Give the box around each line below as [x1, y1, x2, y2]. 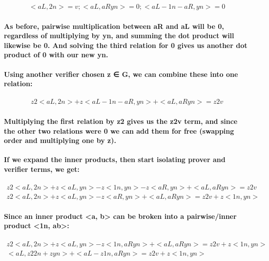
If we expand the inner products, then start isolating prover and [4, 154, 226, 165]
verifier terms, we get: [4, 164, 80, 174]
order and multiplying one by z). [4, 135, 116, 145]
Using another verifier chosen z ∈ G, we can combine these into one [4, 69, 238, 79]
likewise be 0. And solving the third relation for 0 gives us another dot [4, 40, 248, 50]
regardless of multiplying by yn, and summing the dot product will [4, 30, 234, 41]
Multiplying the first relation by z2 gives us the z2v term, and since [4, 116, 238, 126]
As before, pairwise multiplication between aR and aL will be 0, [4, 21, 224, 31]
